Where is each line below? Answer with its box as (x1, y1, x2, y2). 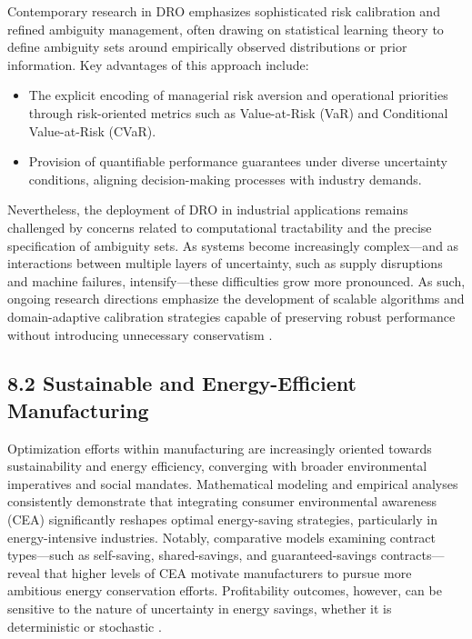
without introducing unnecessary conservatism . (7, 324, 273, 344)
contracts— (380, 545, 445, 564)
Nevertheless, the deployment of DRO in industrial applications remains (7, 200, 408, 219)
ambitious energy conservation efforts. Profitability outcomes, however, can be (7, 581, 442, 600)
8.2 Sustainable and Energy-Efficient (7, 369, 357, 397)
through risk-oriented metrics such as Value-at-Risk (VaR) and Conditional (28, 103, 448, 122)
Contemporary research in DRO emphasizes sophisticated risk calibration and (7, 2, 440, 20)
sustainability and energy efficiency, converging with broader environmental (7, 456, 427, 475)
